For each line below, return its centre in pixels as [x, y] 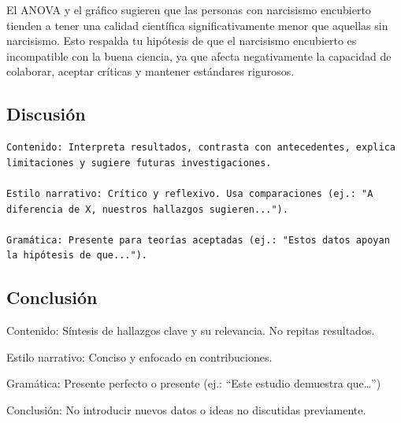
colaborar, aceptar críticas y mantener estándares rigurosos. [150, 71]
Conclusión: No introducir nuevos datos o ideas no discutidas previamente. [186, 409]
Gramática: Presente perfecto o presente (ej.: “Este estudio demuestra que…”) [194, 383]
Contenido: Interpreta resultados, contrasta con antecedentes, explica [201, 148]
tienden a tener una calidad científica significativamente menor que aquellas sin [197, 25]
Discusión [46, 114]
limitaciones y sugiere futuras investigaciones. [139, 163]
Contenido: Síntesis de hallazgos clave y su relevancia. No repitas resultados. [191, 330]
